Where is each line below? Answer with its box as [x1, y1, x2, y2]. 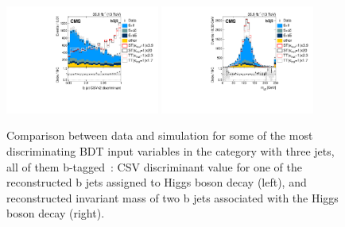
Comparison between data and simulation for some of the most [6, 127, 313, 144]
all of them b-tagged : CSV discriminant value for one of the [6, 158, 302, 175]
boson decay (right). [6, 205, 105, 221]
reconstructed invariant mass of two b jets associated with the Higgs [6, 189, 339, 206]
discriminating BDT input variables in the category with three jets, [6, 143, 335, 160]
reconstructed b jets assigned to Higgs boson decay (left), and [6, 174, 307, 190]
